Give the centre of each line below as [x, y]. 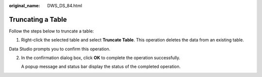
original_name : [25, 6]
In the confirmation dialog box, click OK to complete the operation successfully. [101, 58]
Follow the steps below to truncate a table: [51, 31]
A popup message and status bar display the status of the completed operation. [101, 67]
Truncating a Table [38, 19]
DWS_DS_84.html [65, 6]
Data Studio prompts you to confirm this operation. [60, 49]
